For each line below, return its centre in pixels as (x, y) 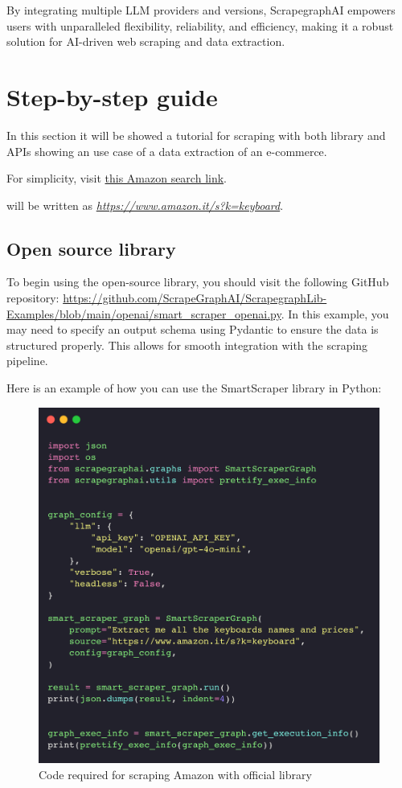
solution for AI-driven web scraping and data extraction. (146, 41)
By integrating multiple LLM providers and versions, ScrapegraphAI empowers (201, 10)
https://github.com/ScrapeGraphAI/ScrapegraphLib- (195, 298)
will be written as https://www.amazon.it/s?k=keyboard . (145, 205)
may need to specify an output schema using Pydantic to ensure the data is (193, 329)
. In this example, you (335, 313)
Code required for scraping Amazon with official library (175, 774)
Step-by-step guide (112, 96)
